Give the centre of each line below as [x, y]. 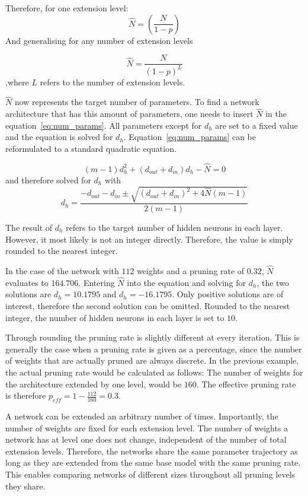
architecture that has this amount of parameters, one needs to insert [129, 114]
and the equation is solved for [59, 137]
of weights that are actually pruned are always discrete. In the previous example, [152, 360]
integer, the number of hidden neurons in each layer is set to [115, 317]
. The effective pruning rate [246, 384]
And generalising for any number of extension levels [99, 40]
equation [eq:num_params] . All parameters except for [104, 125]
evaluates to [27, 282]
